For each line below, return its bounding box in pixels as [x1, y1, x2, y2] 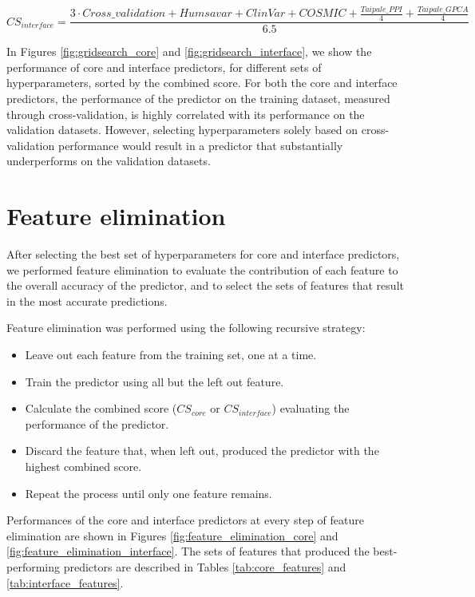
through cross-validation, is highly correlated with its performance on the [6, 105, 365, 122]
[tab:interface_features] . [6, 574, 124, 591]
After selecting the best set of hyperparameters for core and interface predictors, [6, 246, 400, 263]
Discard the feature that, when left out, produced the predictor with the [25, 442, 379, 459]
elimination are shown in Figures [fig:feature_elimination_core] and [6, 527, 338, 544]
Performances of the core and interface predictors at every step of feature [6, 512, 364, 528]
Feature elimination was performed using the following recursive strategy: [6, 319, 366, 336]
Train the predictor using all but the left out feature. [25, 373, 284, 389]
